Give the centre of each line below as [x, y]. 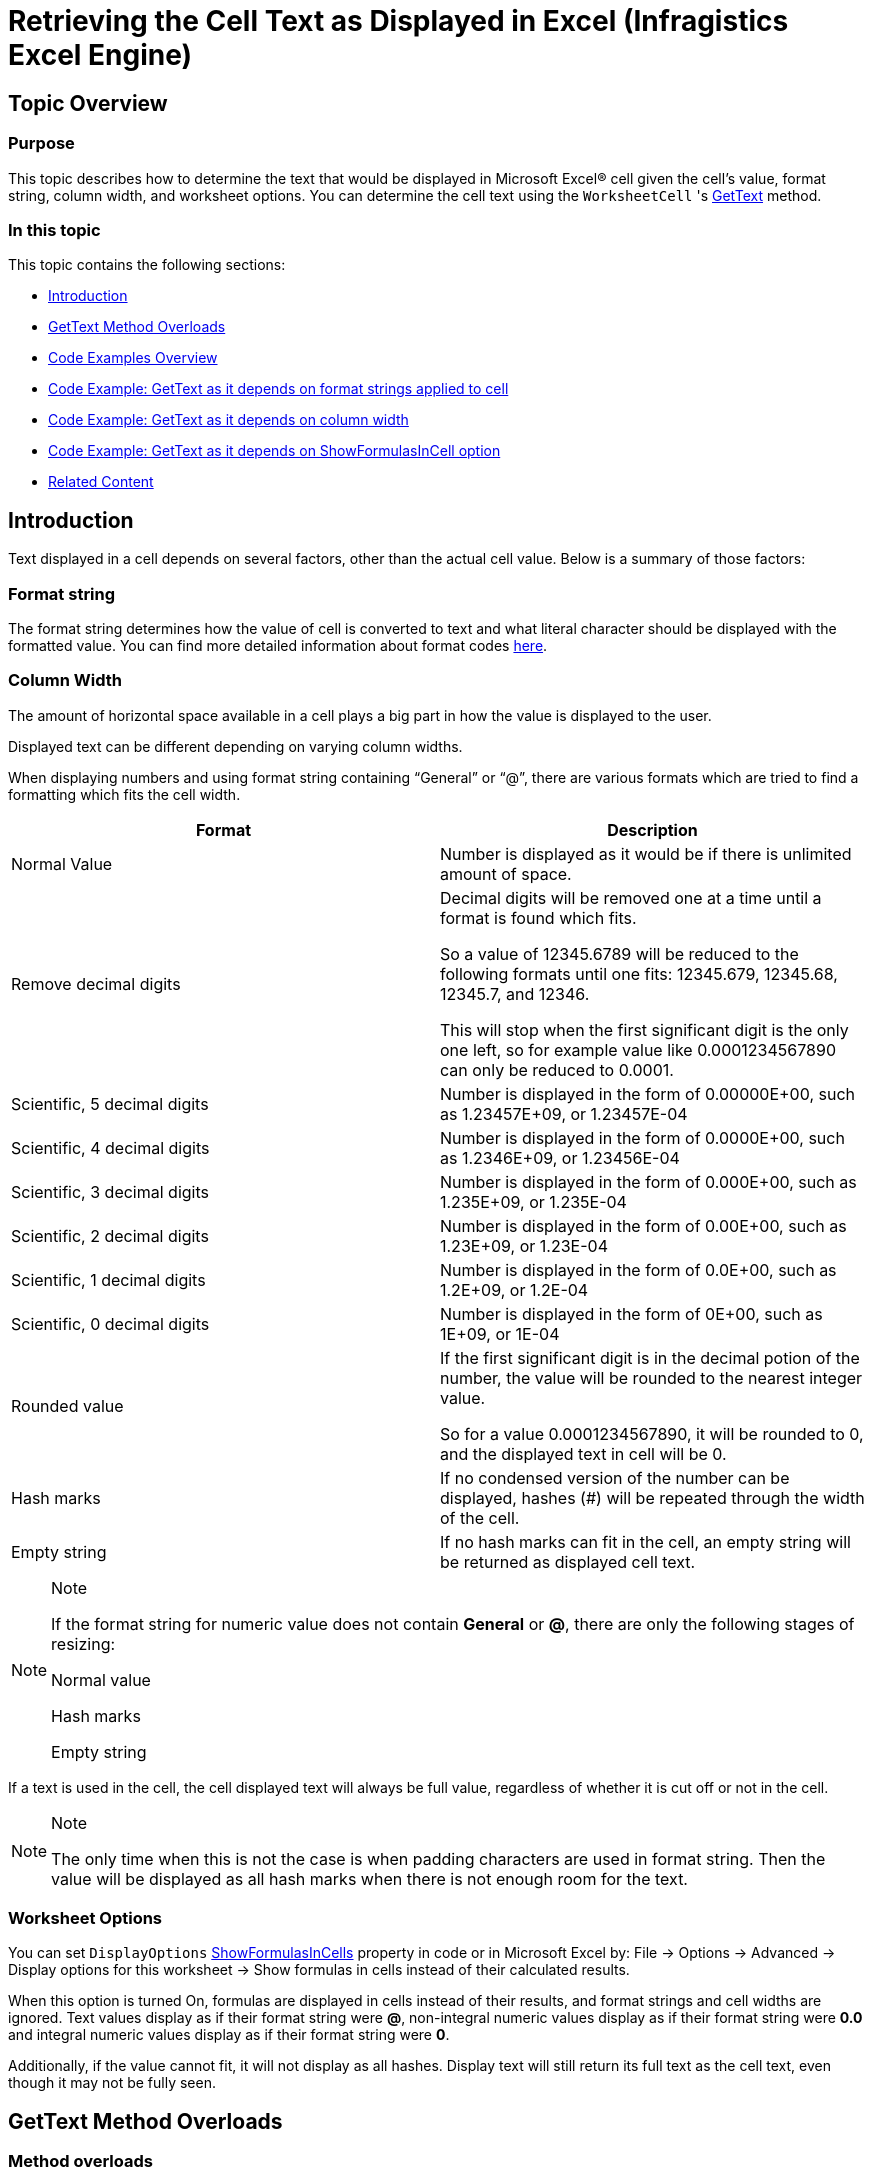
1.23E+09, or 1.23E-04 [524, 1245]
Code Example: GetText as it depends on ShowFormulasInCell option [274, 451]
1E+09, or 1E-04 [500, 1333]
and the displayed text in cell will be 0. [583, 1453]
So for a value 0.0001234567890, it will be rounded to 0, [652, 1433]
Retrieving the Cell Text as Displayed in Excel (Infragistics [398, 21]
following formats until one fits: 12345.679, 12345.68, [639, 973]
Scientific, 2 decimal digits [110, 1235]
